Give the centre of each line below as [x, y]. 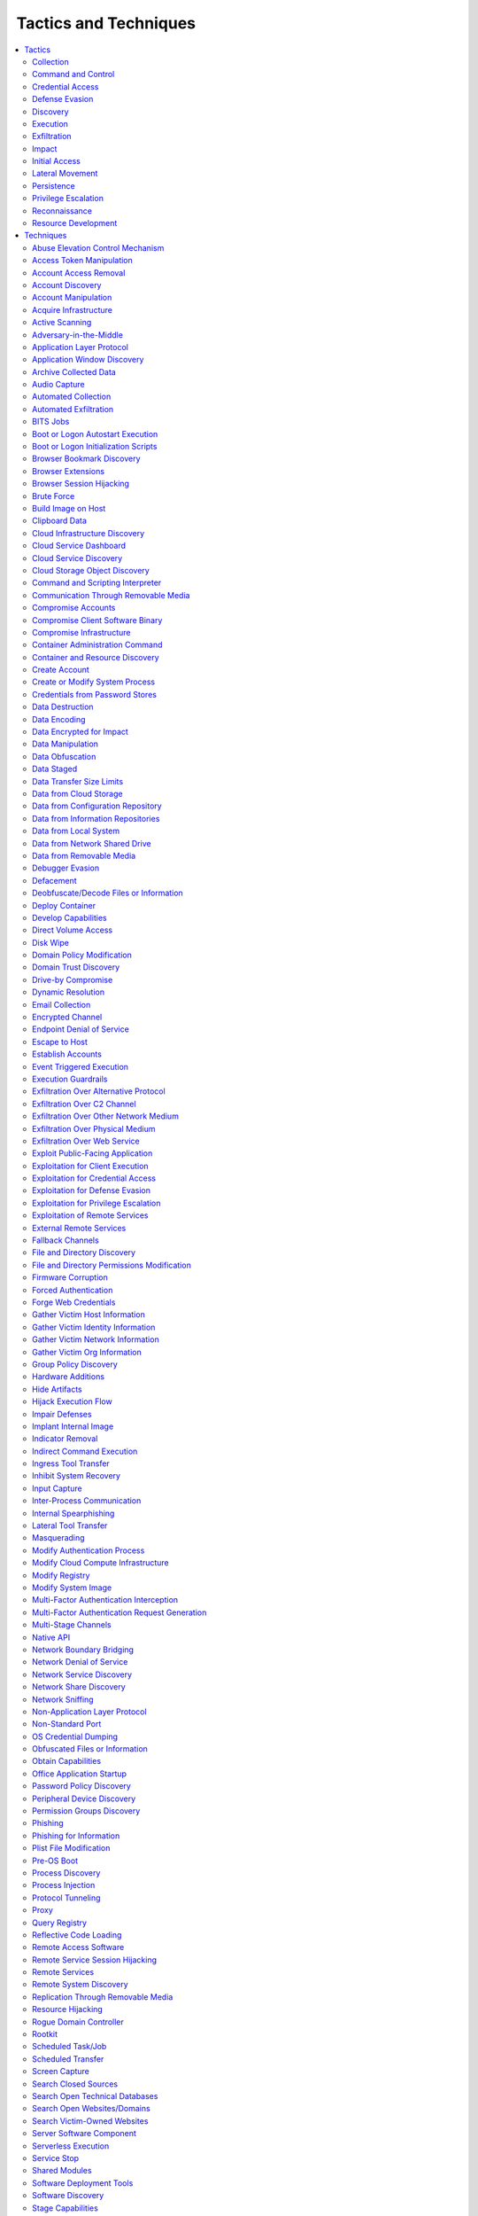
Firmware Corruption [70, 1277]
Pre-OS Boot [55, 1861]
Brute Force [54, 495]
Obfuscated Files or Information [90, 1749]
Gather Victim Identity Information [94, 1327]
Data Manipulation [66, 744]
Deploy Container [64, 905]
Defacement [54, 880]
